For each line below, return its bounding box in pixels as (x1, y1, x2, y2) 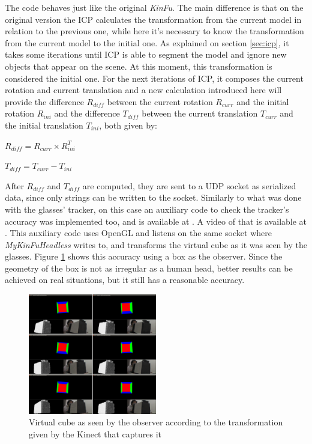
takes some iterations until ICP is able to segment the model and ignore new (5, 48, 287, 61)
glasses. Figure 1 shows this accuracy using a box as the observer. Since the (5, 250, 283, 263)
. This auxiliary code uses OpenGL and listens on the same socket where (5, 227, 272, 239)
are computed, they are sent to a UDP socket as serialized (82, 179, 296, 192)
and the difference (54, 107, 120, 120)
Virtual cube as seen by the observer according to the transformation (29, 416, 283, 428)
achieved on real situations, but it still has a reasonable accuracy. (5, 273, 245, 286)
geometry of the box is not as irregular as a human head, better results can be (5, 261, 293, 274)
